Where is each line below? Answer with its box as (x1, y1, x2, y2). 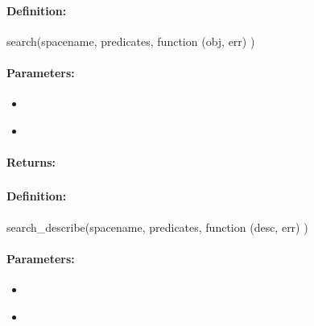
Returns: (6, 153, 56, 170)
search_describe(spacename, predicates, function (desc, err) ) (6, 218, 308, 235)
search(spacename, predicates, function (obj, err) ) (6, 32, 255, 49)
